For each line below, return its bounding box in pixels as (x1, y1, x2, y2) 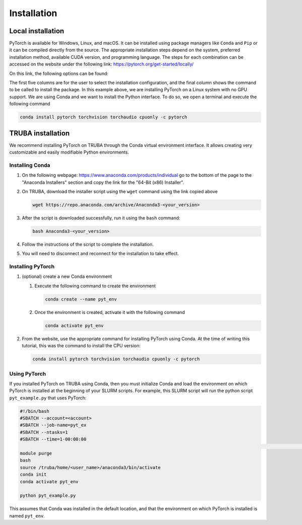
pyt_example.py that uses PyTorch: (9, 395, 87, 401)
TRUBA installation (9, 129, 70, 137)
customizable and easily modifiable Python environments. (9, 149, 129, 156)
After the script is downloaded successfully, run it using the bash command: (22, 214, 181, 221)
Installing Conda (9, 162, 50, 169)
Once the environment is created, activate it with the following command (34, 309, 185, 315)
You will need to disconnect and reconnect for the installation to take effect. (22, 251, 179, 257)
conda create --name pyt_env (45, 296, 117, 302)
